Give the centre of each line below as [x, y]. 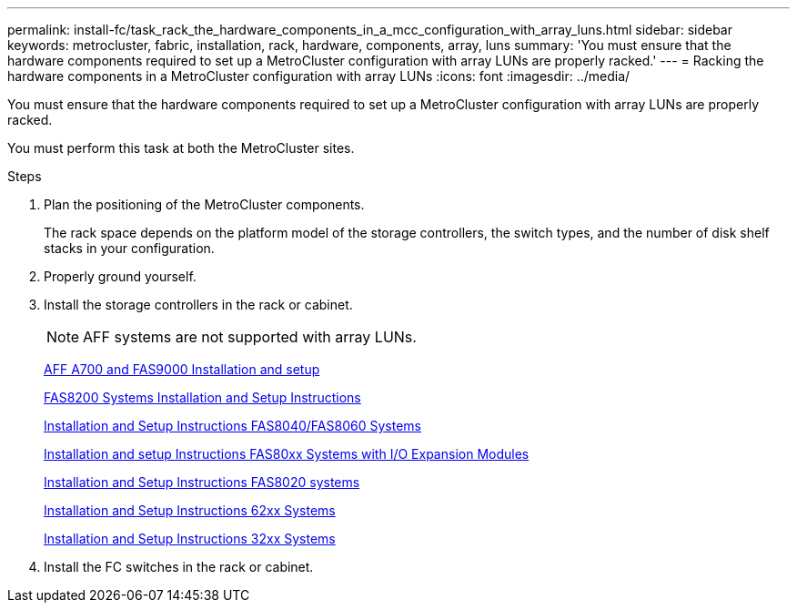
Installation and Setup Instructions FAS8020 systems [202, 482]
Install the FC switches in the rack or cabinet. [179, 567]
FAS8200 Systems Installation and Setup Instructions [202, 397]
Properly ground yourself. [120, 276]
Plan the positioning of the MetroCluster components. [204, 204]
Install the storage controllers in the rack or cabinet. [198, 305]
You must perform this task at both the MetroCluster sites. [181, 148]
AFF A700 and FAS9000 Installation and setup [182, 369]
